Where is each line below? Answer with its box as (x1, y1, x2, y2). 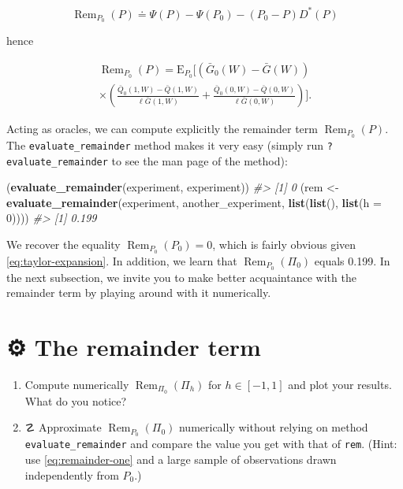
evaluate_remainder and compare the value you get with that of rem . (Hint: (24, 435, 397, 452)
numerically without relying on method (178, 419, 368, 435)
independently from (24, 466, 119, 483)
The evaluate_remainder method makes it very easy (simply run (6, 136, 324, 153)
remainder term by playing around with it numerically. (6, 284, 271, 301)
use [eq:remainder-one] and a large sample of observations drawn (24, 450, 337, 467)
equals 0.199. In (314, 252, 390, 269)
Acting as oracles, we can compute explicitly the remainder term (6, 120, 318, 137)
